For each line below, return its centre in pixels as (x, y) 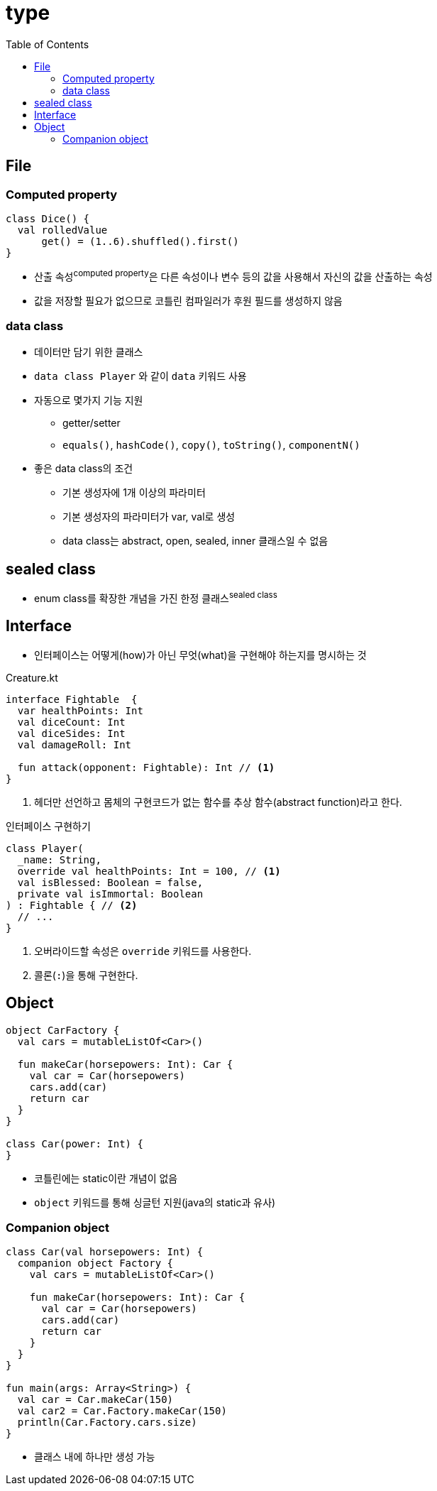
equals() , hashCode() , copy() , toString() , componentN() (211, 445)
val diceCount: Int (71, 722)
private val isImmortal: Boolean (110, 894)
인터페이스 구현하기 (48, 826)
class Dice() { (48, 218)
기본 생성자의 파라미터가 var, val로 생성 (149, 517)
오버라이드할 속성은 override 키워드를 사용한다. (143, 951)
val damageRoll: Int (74, 744)
